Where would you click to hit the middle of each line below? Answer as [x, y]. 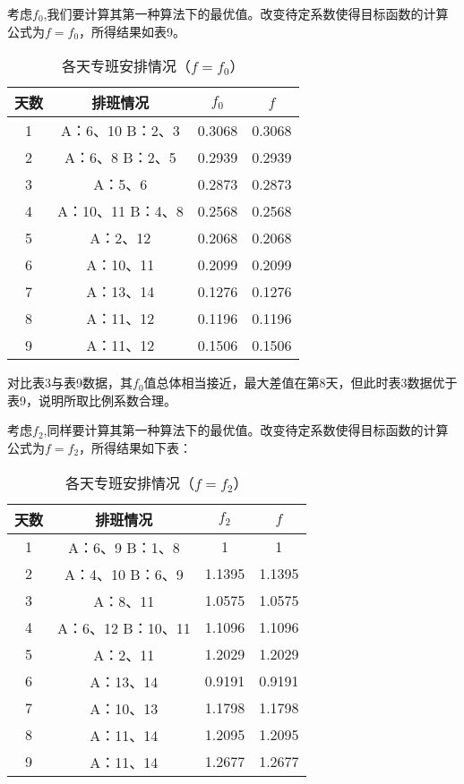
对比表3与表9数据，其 [70, 383]
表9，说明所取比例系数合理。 [92, 400]
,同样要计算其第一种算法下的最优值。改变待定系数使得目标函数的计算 [246, 430]
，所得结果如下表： [136, 447]
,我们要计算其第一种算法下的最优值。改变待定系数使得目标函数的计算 [246, 13]
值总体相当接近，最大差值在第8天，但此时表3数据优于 [301, 383]
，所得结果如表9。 [133, 31]
